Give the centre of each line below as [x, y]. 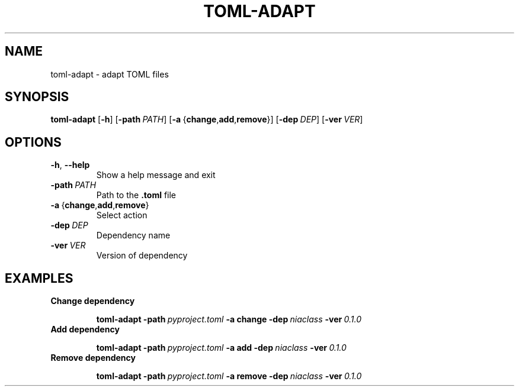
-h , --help [70, 165]
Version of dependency [142, 256]
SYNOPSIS [37, 97]
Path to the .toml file [136, 195]
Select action [122, 215]
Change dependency [93, 301]
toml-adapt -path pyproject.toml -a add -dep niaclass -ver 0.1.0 [221, 348]
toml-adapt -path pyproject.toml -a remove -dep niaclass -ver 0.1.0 [229, 376]
